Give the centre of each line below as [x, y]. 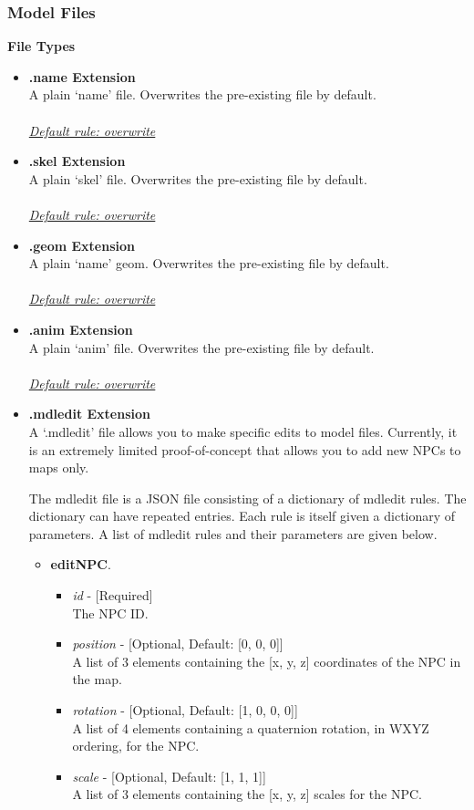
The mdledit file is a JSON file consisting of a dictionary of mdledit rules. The [247, 498]
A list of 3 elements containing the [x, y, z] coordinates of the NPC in [267, 661]
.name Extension [82, 76]
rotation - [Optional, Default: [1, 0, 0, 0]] [185, 710]
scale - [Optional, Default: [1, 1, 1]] [169, 776]
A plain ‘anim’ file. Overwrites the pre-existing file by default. [201, 347]
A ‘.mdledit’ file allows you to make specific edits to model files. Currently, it [243, 431]
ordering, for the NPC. [136, 746]
